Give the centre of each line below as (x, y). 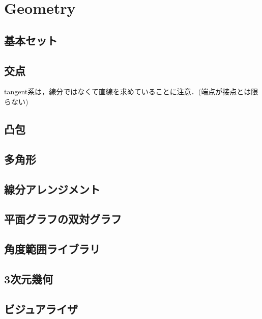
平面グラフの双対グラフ (63, 219)
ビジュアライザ (41, 309)
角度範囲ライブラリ (52, 249)
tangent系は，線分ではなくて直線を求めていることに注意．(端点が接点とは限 (131, 91)
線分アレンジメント (52, 189)
